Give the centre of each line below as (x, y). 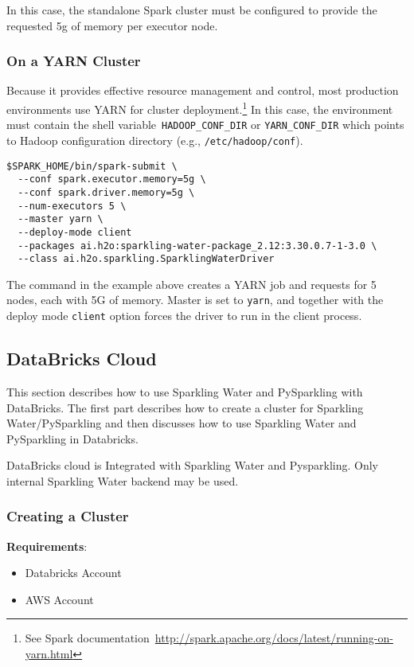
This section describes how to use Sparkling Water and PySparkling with (185, 391)
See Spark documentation (87, 638)
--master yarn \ (61, 219)
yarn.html (49, 654)
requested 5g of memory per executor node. (112, 25)
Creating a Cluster (68, 516)
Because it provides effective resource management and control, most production (203, 90)
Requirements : (47, 546)
